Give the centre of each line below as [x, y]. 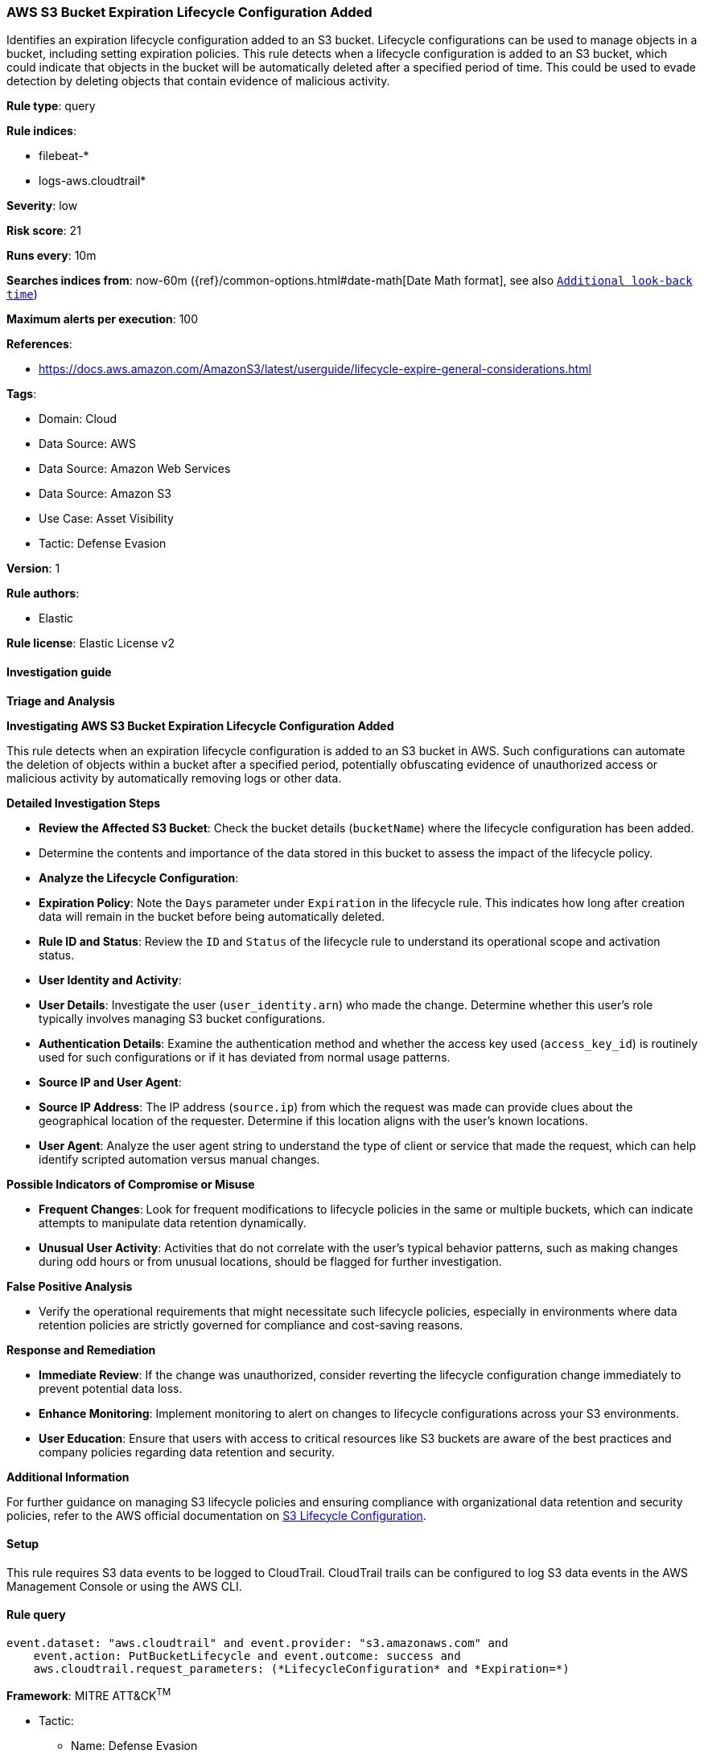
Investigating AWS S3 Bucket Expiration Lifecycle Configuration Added [200, 725]
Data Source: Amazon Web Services [135, 469]
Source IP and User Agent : [110, 1082]
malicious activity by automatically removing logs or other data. [174, 778]
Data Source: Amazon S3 [105, 494]
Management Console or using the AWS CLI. [124, 1586]
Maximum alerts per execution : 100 [103, 319]
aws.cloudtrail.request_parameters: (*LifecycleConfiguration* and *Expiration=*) [301, 1669]
